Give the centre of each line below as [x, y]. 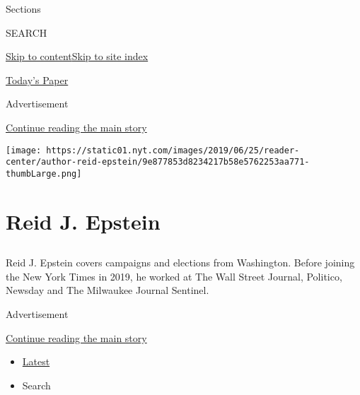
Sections [23, 8]
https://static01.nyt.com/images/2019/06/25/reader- [173, 150]
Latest [36, 361]
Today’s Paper [37, 79]
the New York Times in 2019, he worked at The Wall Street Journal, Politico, [174, 276]
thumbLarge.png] [44, 173]
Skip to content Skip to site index [77, 56]
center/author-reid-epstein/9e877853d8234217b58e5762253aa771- [158, 162]
